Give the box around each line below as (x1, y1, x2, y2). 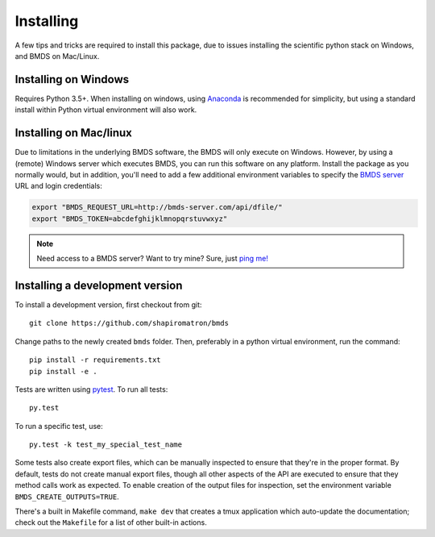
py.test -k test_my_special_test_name (29, 440, 183, 449)
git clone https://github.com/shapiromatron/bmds (29, 318, 230, 328)
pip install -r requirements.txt (29, 356, 161, 364)
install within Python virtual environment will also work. (14, 105, 197, 114)
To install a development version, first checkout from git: (14, 299, 202, 310)
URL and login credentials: (14, 181, 102, 191)
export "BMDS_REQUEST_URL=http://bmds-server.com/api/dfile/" (31, 202, 283, 212)
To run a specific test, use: (14, 421, 104, 431)
